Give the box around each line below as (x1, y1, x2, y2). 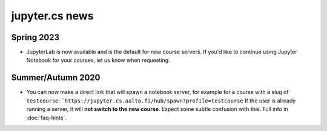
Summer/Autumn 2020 (11, 73, 101, 83)
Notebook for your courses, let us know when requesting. (26, 56, 170, 64)
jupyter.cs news (11, 9, 94, 22)
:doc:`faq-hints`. (26, 114, 67, 121)
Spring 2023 (11, 32, 60, 42)
